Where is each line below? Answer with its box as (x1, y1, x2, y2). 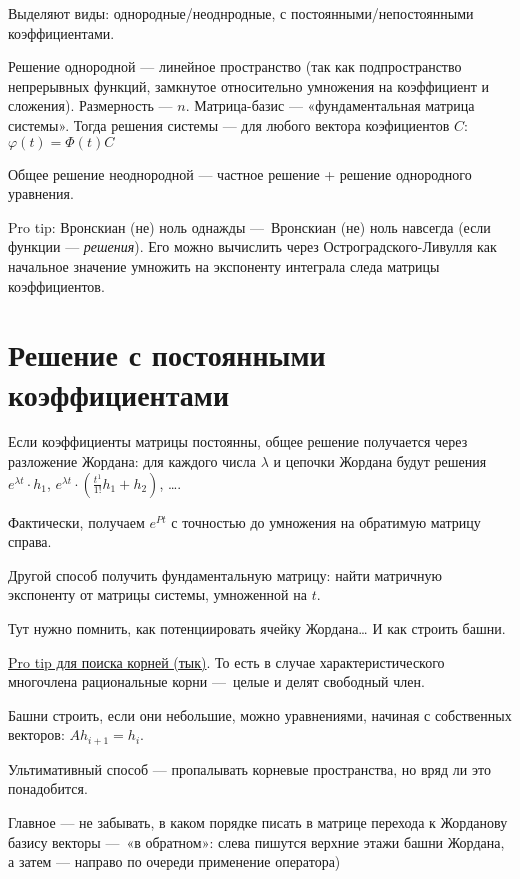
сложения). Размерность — (8, 95, 173, 116)
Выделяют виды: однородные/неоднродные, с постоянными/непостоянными (8, 3, 474, 23)
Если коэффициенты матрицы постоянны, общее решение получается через (8, 431, 468, 452)
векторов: (8, 724, 65, 745)
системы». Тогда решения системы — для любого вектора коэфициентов (8, 114, 450, 135)
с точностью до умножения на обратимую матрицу (171, 511, 481, 532)
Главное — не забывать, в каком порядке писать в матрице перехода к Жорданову (8, 812, 508, 833)
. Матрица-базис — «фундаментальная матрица (185, 95, 475, 116)
